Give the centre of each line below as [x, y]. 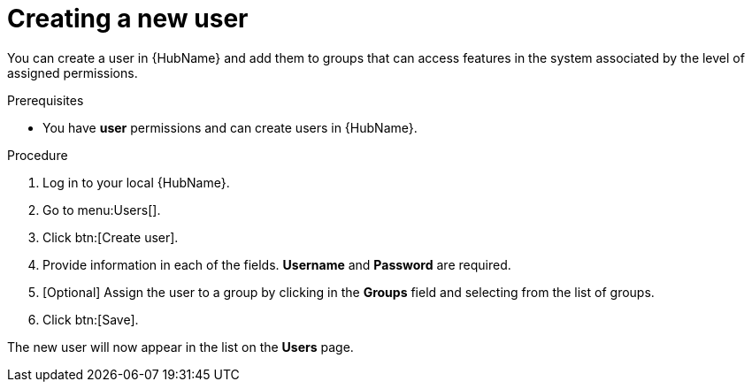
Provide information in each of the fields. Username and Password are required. [277, 264]
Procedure [38, 155]
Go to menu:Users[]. [102, 210]
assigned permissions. [73, 72]
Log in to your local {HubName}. [136, 182]
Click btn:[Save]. [91, 319]
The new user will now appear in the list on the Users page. [180, 347]
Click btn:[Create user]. [111, 237]
